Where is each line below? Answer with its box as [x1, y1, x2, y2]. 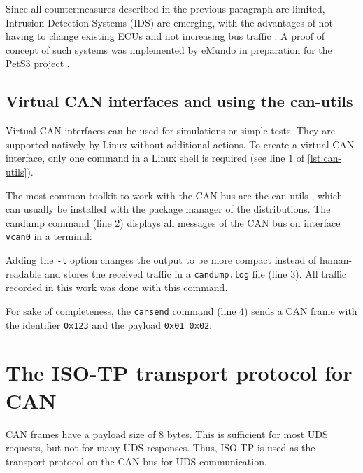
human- [319, 252, 353, 267]
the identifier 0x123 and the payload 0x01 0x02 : [6, 317, 213, 332]
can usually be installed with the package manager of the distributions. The [6, 202, 331, 216]
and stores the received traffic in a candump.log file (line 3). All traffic [45, 266, 347, 281]
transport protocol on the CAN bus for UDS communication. [6, 453, 267, 468]
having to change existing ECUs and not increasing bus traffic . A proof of [6, 29, 325, 43]
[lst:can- [307, 150, 342, 165]
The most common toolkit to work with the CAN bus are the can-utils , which [6, 188, 343, 202]
